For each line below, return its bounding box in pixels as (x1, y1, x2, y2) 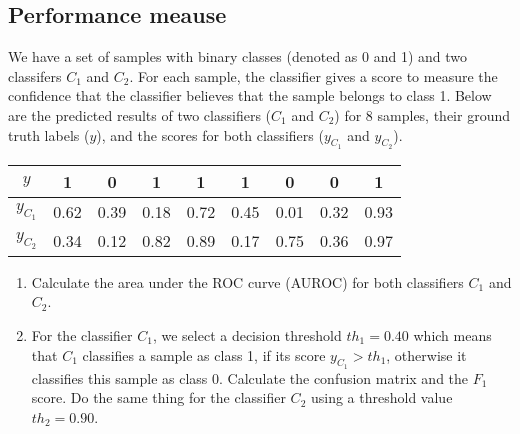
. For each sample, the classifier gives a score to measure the (129, 65, 498, 86)
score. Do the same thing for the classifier (31, 387, 286, 408)
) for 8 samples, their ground (334, 104, 510, 125)
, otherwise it (386, 344, 467, 365)
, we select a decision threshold (152, 324, 342, 345)
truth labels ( (8, 124, 90, 145)
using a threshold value (310, 387, 453, 408)
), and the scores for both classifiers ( (96, 124, 324, 145)
